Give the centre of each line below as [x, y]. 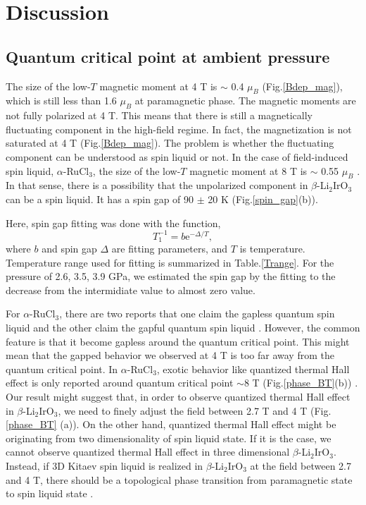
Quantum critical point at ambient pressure [168, 56]
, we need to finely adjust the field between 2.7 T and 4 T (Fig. [195, 410]
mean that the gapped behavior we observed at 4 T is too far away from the [170, 355]
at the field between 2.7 [301, 465]
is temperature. [272, 249]
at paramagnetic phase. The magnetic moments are [245, 101]
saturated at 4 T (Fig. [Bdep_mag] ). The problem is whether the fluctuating [170, 143]
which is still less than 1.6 [61, 101]
